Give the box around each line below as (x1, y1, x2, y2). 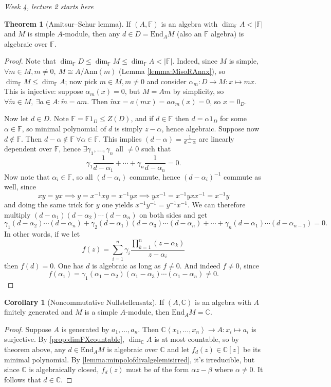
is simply (115, 123, 143, 133)
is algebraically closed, (29, 364, 99, 375)
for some (220, 113, 247, 124)
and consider (146, 75, 187, 86)
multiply (4, 209, 31, 220)
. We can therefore (187, 199, 246, 209)
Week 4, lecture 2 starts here (4, 1, 94, 11)
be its (243, 343, 261, 354)
